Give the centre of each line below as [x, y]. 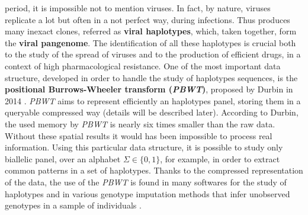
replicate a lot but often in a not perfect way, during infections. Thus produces [147, 19]
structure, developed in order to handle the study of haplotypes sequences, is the [151, 77]
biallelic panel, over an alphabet [63, 158]
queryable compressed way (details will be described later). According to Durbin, [152, 112]
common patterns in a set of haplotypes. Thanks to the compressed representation [154, 170]
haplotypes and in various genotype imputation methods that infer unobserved [147, 193]
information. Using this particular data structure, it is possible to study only [144, 147]
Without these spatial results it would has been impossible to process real [139, 135]
